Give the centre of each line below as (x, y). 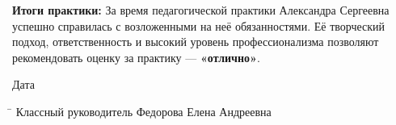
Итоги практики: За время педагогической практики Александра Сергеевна (201, 10)
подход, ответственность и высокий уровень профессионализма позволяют (196, 42)
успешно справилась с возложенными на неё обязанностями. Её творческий (199, 25)
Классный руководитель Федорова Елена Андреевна (143, 111)
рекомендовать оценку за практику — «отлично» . (136, 57)
